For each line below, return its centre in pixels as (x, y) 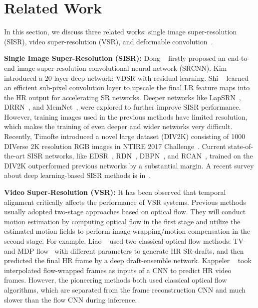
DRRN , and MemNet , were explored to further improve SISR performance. (123, 107)
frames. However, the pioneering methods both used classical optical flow (116, 280)
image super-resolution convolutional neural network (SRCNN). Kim (122, 68)
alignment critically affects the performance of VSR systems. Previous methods (125, 202)
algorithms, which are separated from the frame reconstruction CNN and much (125, 289)
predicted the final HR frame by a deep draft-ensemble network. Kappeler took (128, 260)
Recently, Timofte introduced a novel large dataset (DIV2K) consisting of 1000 (125, 136)
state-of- (241, 146)
